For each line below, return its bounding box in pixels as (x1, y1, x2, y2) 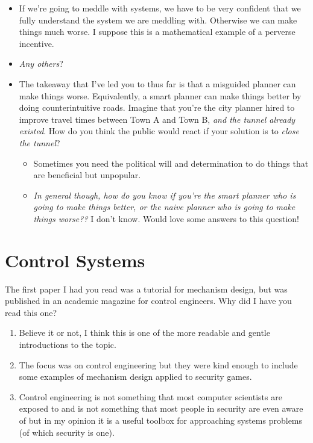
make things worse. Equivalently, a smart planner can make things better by (19, 89, 302, 102)
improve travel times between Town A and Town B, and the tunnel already (19, 113, 296, 125)
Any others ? (19, 57, 63, 70)
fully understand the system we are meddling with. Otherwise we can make (19, 13, 297, 26)
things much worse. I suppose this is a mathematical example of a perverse (19, 25, 296, 38)
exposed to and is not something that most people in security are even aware (19, 402, 303, 415)
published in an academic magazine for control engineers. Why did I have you (5, 294, 292, 307)
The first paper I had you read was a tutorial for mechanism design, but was (5, 282, 288, 295)
